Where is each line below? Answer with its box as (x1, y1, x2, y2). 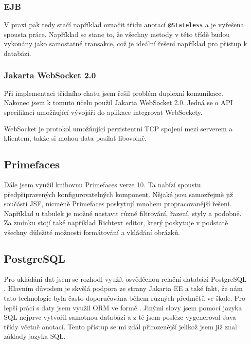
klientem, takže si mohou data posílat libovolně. (4, 133, 147, 143)
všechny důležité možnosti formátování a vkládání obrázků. (4, 227, 180, 237)
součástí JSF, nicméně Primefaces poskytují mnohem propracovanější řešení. (4, 199, 232, 209)
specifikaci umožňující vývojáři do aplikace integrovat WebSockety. (4, 107, 203, 117)
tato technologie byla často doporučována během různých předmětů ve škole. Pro (4, 293, 245, 303)
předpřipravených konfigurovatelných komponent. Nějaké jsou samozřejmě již (4, 189, 233, 199)
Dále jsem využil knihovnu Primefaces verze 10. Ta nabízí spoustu (4, 180, 201, 190)
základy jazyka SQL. (4, 331, 66, 341)
